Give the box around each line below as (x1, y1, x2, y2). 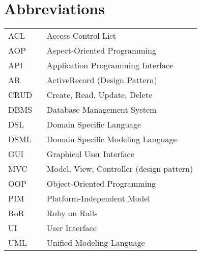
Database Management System (46, 104, 157, 116)
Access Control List (46, 30, 116, 42)
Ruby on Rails (46, 207, 98, 219)
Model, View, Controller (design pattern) (46, 163, 193, 175)
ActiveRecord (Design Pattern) (46, 74, 157, 86)
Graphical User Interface (46, 148, 134, 160)
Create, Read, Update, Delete (46, 89, 152, 101)
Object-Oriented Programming (46, 177, 156, 190)
